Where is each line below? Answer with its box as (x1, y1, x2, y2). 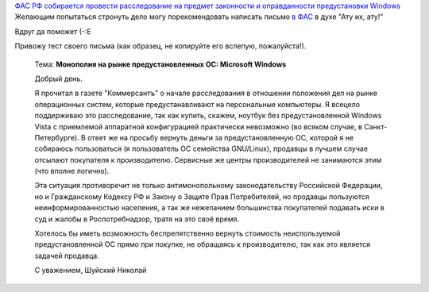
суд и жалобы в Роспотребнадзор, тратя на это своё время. (34, 214, 240, 224)
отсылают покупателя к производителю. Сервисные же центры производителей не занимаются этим (34, 155, 382, 164)
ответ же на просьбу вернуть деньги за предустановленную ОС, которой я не (87, 133, 354, 142)
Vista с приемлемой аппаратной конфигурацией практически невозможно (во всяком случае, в (34, 121, 363, 131)
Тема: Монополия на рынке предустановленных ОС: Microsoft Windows (34, 60, 287, 69)
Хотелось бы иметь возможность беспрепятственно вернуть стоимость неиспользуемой (34, 229, 341, 238)
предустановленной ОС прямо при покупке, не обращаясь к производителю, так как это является (34, 240, 371, 249)
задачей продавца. (34, 251, 99, 260)
